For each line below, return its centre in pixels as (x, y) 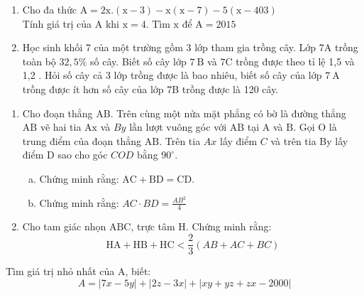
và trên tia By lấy (309, 140)
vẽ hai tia (61, 127)
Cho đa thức (50, 9)
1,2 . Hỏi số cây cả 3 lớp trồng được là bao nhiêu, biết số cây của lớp (172, 75)
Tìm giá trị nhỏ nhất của (60, 271)
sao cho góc (83, 155)
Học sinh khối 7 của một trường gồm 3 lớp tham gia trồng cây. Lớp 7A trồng (190, 47)
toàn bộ (39, 61)
